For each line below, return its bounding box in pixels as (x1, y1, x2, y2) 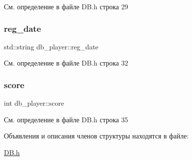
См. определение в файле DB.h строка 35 (4, 114, 128, 124)
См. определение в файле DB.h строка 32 (4, 58, 128, 68)
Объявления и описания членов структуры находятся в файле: (4, 131, 189, 141)
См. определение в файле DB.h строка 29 (4, 1, 128, 11)
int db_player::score (4, 98, 64, 108)
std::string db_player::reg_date (4, 41, 98, 51)
